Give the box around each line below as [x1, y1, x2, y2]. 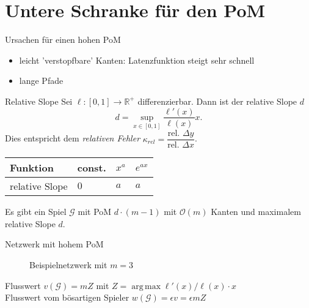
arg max [131, 282, 161, 291]
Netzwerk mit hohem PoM [5, 238, 104, 250]
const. [77, 160, 106, 175]
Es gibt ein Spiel [5, 205, 67, 218]
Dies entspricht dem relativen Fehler [5, 132, 140, 145]
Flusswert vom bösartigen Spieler [5, 291, 129, 304]
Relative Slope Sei [5, 94, 73, 107]
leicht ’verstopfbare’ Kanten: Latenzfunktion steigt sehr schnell [19, 53, 255, 66]
